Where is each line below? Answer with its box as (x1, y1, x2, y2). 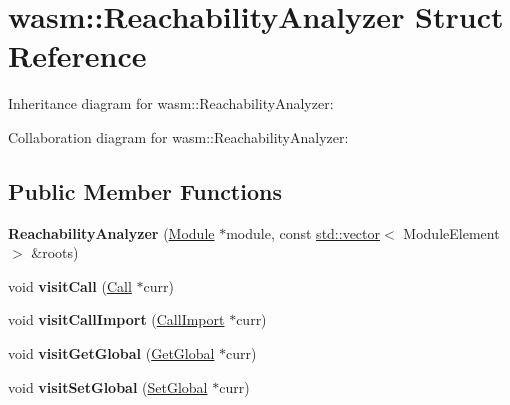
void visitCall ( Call (8, 275, 132, 296)
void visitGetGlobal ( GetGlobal (8, 343, 215, 364)
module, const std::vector (226, 222, 381, 243)
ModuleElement (403, 222, 500, 243)
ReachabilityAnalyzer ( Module (8, 222, 215, 243)
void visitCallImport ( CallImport (8, 309, 225, 330)
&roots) (31, 242, 79, 263)
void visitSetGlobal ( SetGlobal (8, 376, 208, 397)
